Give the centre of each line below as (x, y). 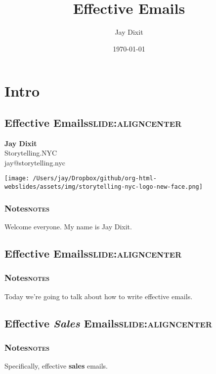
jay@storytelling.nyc (35, 162)
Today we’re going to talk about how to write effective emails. (99, 296)
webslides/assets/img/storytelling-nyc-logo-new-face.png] (104, 187)
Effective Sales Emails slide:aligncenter (108, 323)
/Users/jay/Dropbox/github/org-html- (95, 179)
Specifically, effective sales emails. (56, 366)
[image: (17, 179)
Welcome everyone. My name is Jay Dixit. (68, 227)
